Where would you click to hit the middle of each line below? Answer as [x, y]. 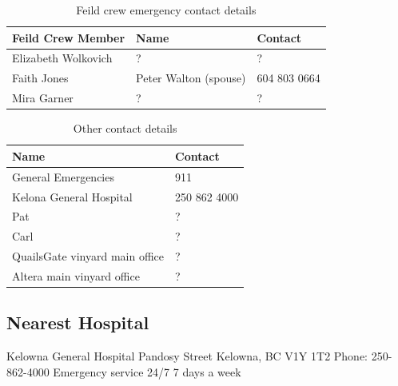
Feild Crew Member [69, 37]
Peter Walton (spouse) [191, 78]
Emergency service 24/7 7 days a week [147, 371]
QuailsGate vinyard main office [88, 256]
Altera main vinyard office [76, 275]
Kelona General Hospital [72, 196]
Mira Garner [43, 98]
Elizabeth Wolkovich [62, 58]
